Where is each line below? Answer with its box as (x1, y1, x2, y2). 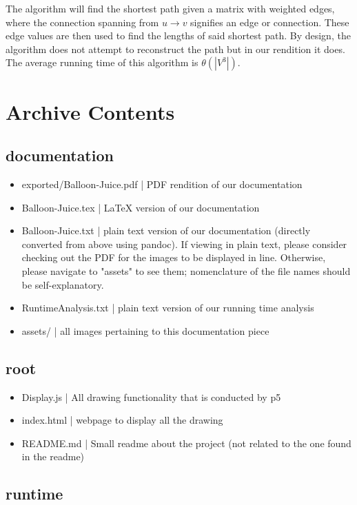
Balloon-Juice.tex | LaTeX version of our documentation (21, 200, 260, 214)
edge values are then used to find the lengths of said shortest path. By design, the (6, 28, 351, 43)
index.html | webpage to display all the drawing (21, 413, 223, 427)
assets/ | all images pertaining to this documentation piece (21, 323, 269, 338)
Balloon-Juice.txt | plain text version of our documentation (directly (21, 223, 311, 238)
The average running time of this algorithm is (6, 55, 198, 70)
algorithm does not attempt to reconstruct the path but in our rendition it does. (6, 41, 345, 56)
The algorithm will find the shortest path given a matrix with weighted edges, (6, 1, 335, 15)
